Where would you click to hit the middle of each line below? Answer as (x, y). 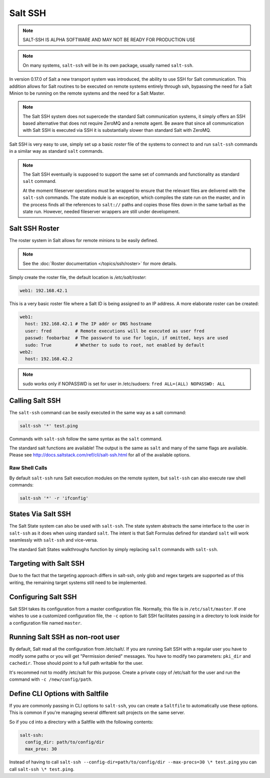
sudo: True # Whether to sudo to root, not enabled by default (115, 345)
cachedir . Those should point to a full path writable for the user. (76, 663)
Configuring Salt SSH (43, 597)
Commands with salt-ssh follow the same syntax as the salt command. (86, 439)
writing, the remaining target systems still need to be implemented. (78, 582)
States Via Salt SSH (40, 514)
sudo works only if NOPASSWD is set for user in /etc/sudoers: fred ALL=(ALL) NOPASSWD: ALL (124, 384)
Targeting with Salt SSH (47, 564)
